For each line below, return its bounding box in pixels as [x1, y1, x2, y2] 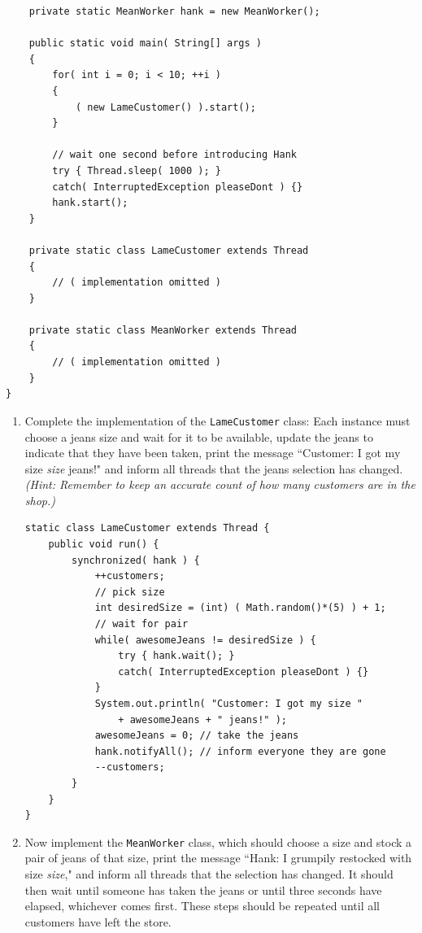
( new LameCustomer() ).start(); [75, 101, 256, 113]
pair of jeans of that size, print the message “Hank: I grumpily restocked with [24, 849, 412, 866]
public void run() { [48, 538, 159, 551]
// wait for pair [94, 618, 189, 630]
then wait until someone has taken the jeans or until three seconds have [24, 881, 382, 898]
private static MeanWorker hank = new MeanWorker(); [28, 6, 320, 17]
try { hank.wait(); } [118, 650, 235, 662]
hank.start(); [52, 197, 128, 209]
